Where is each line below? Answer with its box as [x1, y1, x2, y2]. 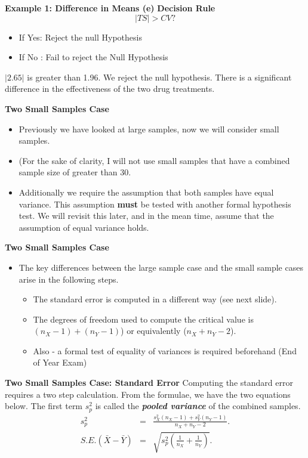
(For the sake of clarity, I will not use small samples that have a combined [19, 154, 290, 166]
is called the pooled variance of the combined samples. [95, 400, 301, 412]
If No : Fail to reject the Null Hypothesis [19, 51, 168, 63]
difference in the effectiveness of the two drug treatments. [5, 82, 215, 95]
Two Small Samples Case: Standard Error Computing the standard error [5, 376, 293, 389]
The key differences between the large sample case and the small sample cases [19, 261, 303, 273]
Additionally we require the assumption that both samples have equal [19, 185, 274, 198]
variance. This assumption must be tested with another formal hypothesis [19, 197, 291, 210]
